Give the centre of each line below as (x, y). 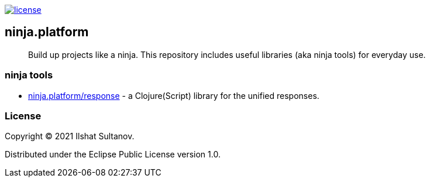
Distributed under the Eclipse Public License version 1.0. (113, 154)
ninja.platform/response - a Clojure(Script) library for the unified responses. (174, 95)
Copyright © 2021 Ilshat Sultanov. (70, 136)
